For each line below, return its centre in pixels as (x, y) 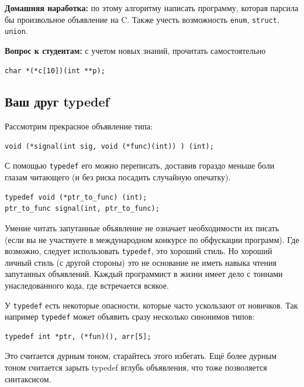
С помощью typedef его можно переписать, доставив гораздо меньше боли (140, 165)
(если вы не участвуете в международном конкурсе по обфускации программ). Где (152, 239)
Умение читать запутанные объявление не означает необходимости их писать (142, 227)
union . (16, 31)
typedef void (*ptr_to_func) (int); (76, 197)
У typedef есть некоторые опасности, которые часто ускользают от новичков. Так (151, 305)
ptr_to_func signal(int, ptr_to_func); (82, 209)
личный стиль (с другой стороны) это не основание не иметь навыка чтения (141, 262)
